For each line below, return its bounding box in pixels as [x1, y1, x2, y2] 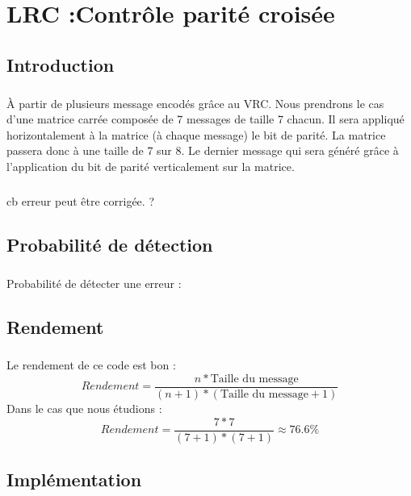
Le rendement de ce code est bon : [6, 356, 176, 373]
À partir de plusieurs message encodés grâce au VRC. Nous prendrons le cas [6, 94, 384, 111]
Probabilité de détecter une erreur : [6, 274, 182, 291]
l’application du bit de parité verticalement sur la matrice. [6, 157, 295, 174]
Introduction [6, 52, 115, 77]
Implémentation [6, 467, 142, 492]
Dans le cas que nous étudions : [6, 400, 162, 417]
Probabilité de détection [6, 231, 213, 256]
